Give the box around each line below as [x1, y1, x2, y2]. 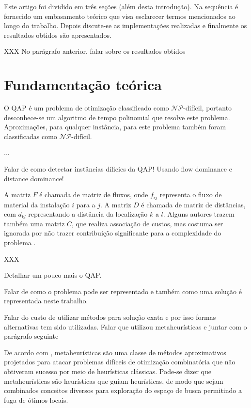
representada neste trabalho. [4, 296, 88, 306]
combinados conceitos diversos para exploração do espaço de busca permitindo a [4, 385, 242, 395]
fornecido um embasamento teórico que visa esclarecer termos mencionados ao [4, 11, 235, 21]
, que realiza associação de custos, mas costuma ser [71, 218, 223, 228]
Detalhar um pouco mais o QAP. [4, 270, 102, 280]
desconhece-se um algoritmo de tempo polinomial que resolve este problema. [4, 112, 230, 122]
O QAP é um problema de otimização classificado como [4, 103, 169, 113]
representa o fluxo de [159, 189, 222, 200]
